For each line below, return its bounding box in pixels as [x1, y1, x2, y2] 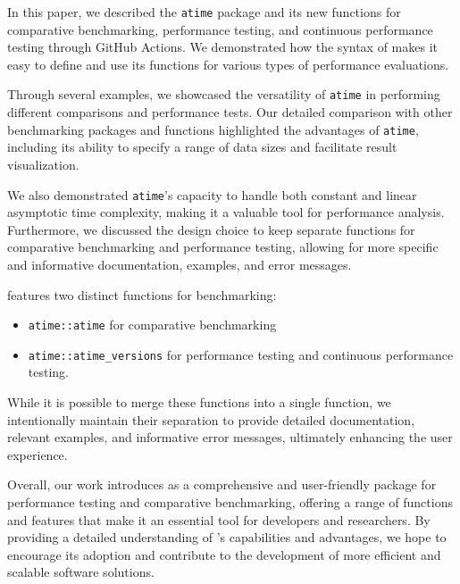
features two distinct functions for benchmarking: [7, 285, 277, 304]
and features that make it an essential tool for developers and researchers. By [7, 510, 431, 529]
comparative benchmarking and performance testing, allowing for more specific [7, 238, 439, 256]
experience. [7, 445, 68, 463]
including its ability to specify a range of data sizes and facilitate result [7, 138, 397, 156]
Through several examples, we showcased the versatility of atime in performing [7, 85, 440, 104]
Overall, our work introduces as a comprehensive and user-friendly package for [7, 475, 437, 494]
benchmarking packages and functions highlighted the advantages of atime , [7, 120, 419, 138]
